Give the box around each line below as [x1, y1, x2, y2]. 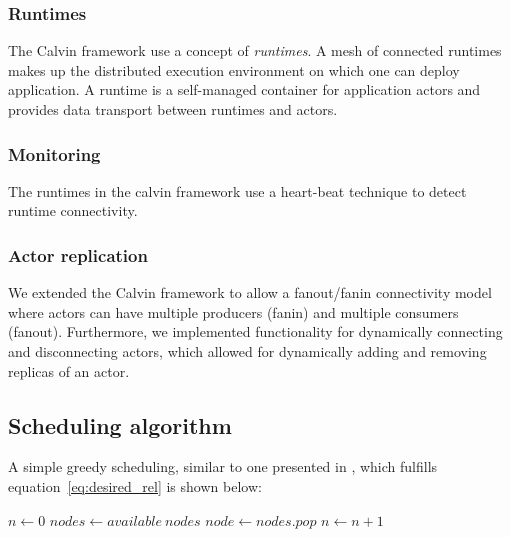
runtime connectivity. [8, 200, 138, 221]
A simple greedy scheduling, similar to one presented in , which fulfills [8, 456, 438, 477]
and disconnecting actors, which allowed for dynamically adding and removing [8, 341, 487, 361]
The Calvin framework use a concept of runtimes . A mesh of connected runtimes [8, 40, 502, 61]
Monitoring [8, 141, 101, 166]
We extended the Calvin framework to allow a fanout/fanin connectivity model [8, 282, 492, 303]
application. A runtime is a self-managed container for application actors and [8, 79, 481, 100]
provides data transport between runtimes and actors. [8, 99, 338, 119]
